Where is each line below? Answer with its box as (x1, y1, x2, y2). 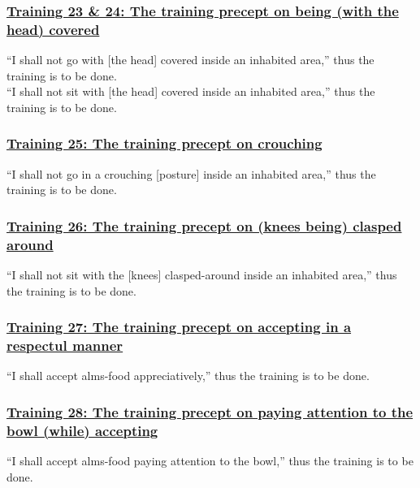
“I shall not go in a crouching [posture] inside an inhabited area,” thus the (6, 165, 376, 182)
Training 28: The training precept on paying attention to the (6, 401, 414, 421)
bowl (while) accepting (6, 420, 158, 440)
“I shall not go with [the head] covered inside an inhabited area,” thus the (6, 51, 375, 68)
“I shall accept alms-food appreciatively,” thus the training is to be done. (6, 367, 370, 384)
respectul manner (6, 335, 123, 356)
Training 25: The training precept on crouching (6, 133, 323, 153)
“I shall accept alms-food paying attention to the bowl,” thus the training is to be (6, 452, 414, 469)
